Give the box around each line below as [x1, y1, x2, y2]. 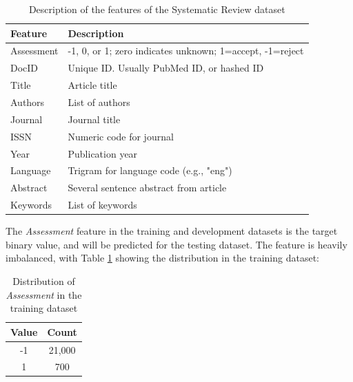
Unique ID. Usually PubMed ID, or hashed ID [68, 61, 264, 75]
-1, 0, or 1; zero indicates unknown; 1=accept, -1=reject [68, 43, 304, 58]
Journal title [68, 112, 121, 126]
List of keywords [68, 198, 137, 212]
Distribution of [12, 273, 75, 288]
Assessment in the [6, 287, 82, 301]
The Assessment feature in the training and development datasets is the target [6, 224, 338, 238]
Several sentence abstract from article [68, 180, 227, 195]
